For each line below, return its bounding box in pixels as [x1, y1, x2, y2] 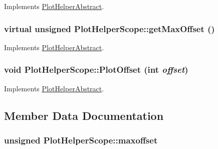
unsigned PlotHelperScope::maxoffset [4, 133, 158, 146]
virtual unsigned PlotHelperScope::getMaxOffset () [4, 22, 215, 35]
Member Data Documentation [4, 107, 164, 123]
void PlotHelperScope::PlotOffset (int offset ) [4, 63, 188, 76]
